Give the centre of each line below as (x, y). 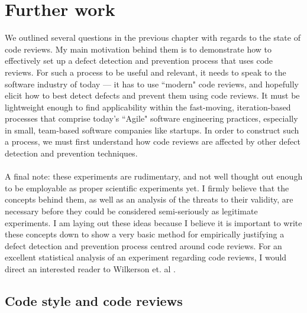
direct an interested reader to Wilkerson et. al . (90, 269)
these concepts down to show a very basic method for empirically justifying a (145, 234)
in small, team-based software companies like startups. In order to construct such (152, 130)
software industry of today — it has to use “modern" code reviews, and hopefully (152, 84)
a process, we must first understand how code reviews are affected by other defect (153, 141)
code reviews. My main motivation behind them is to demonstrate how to (138, 49)
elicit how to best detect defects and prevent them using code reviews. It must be (152, 95)
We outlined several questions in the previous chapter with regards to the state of (153, 38)
